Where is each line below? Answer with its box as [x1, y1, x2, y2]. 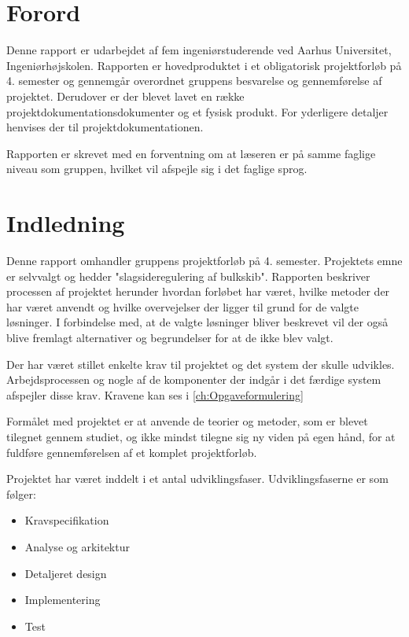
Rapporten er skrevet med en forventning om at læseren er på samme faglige [6, 145, 376, 161]
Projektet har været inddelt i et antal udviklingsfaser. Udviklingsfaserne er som [6, 470, 389, 487]
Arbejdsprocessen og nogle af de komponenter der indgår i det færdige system [6, 371, 381, 388]
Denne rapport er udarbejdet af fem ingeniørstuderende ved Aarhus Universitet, [6, 42, 392, 58]
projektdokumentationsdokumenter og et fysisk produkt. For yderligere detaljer [6, 103, 389, 120]
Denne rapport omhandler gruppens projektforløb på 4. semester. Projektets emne [6, 252, 403, 268]
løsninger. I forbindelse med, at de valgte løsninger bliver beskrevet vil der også [6, 314, 389, 330]
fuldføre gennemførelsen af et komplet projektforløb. [6, 444, 257, 460]
